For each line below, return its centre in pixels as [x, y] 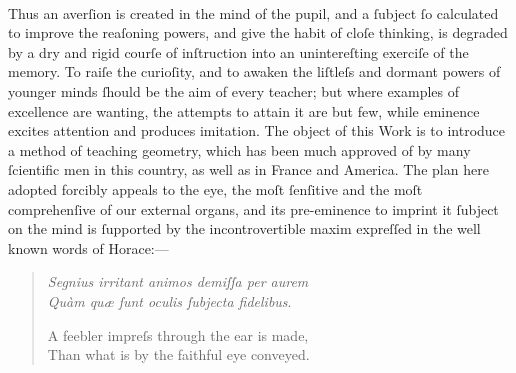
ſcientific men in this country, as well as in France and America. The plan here [248, 169]
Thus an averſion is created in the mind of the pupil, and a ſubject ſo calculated [253, 12]
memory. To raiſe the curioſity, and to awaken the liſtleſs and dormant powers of [254, 71]
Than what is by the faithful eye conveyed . [178, 354]
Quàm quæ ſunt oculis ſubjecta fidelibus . [169, 300]
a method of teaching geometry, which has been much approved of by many [239, 149]
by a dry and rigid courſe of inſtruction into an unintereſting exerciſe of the [238, 51]
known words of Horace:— [88, 247]
